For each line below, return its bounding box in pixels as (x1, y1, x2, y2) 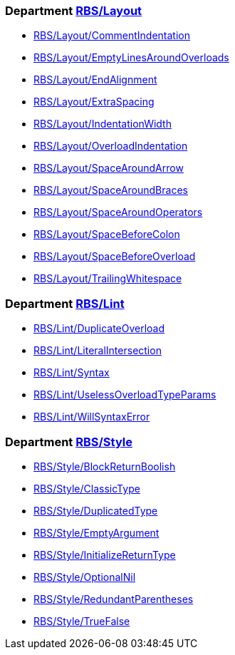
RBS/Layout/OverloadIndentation (33, 140, 188, 153)
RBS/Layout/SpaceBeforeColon (33, 228, 180, 241)
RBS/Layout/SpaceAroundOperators (33, 206, 203, 219)
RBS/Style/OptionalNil (33, 570, 136, 583)
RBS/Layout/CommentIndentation (33, 29, 191, 42)
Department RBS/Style (5, 434, 132, 449)
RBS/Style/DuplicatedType (33, 504, 158, 517)
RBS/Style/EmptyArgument (33, 526, 160, 539)
